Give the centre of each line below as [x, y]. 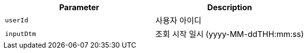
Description [230, 7]
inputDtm [21, 34]
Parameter [79, 7]
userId [17, 20]
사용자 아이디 [178, 20]
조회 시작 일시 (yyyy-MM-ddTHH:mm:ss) [230, 34]
